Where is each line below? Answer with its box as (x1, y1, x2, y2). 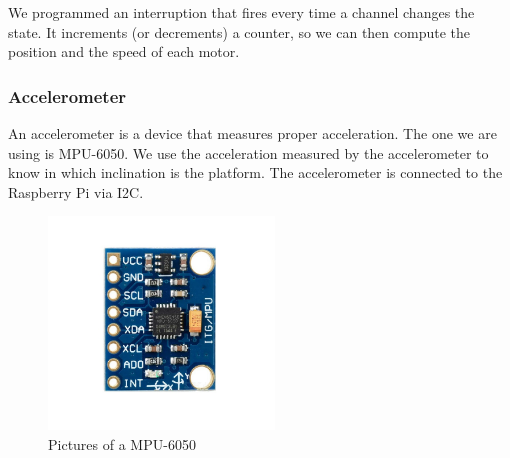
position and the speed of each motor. (8, 41, 240, 62)
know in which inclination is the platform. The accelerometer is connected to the (8, 162, 503, 183)
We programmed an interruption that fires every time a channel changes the (8, 2, 475, 22)
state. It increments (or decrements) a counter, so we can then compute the (8, 21, 470, 42)
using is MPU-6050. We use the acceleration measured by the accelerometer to (8, 142, 489, 163)
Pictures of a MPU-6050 (48, 433, 196, 454)
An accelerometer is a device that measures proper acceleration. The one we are (8, 123, 497, 143)
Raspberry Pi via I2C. (8, 181, 144, 202)
